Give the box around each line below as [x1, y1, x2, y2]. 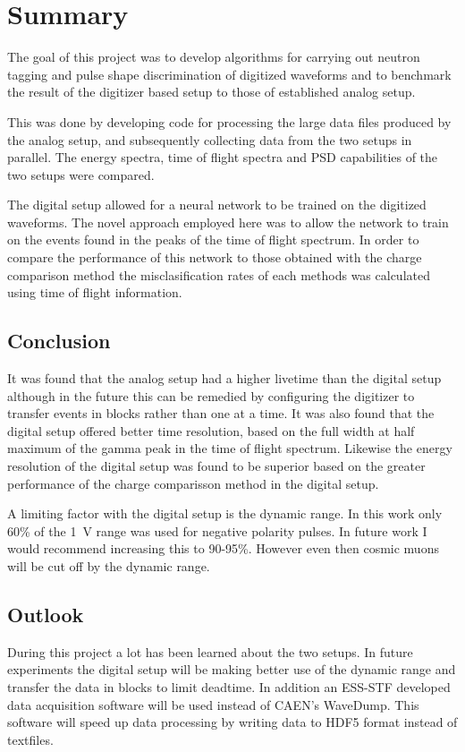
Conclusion [7, 327, 111, 355]
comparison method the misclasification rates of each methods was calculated [7, 265, 430, 284]
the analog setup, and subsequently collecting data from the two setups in [7, 130, 412, 149]
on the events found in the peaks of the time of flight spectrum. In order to [7, 230, 419, 249]
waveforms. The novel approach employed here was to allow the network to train [7, 212, 449, 231]
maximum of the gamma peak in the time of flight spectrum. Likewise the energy [7, 439, 452, 457]
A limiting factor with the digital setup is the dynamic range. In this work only [7, 504, 443, 523]
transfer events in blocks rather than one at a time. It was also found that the [7, 404, 435, 423]
